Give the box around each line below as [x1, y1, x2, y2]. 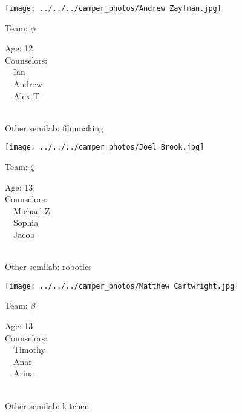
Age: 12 [5, 42, 33, 54]
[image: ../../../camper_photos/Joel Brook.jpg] [5, 143, 204, 152]
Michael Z [13, 204, 50, 217]
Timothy [13, 343, 45, 356]
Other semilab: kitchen [5, 399, 90, 412]
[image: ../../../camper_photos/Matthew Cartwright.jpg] [5, 281, 239, 291]
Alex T [13, 89, 39, 102]
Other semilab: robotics [5, 260, 92, 273]
